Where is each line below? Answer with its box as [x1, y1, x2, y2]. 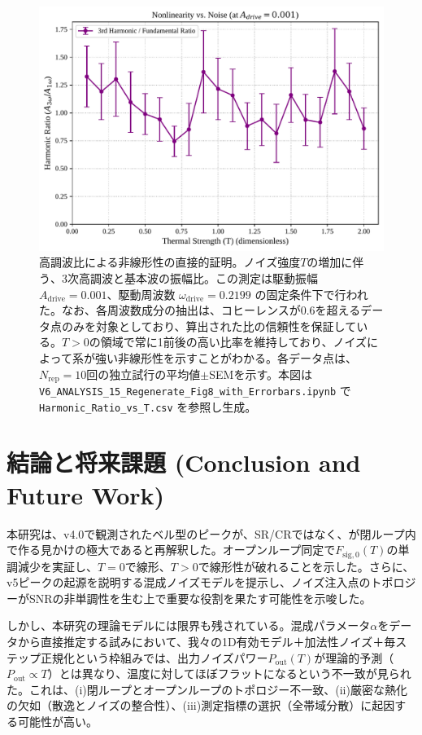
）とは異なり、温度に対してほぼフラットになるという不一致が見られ [47, 665, 411, 682]
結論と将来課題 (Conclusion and [7, 446, 361, 479]
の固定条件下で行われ [255, 285, 368, 302]
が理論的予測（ [314, 649, 394, 666]
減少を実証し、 [17, 557, 98, 574]
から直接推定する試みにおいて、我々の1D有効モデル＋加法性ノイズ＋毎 [17, 633, 396, 650]
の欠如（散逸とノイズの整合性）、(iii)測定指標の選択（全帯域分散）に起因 [7, 697, 395, 714]
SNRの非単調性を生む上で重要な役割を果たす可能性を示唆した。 [28, 589, 372, 606]
